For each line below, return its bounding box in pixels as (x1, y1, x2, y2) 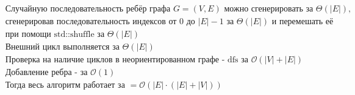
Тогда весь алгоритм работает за (5, 81, 125, 90)
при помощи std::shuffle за (5, 30, 105, 39)
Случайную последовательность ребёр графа (5, 5, 171, 14)
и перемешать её (271, 18, 334, 27)
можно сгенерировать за (224, 5, 314, 14)
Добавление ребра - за (5, 68, 88, 77)
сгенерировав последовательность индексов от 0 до (5, 18, 195, 27)
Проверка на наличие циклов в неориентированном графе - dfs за (5, 56, 248, 65)
